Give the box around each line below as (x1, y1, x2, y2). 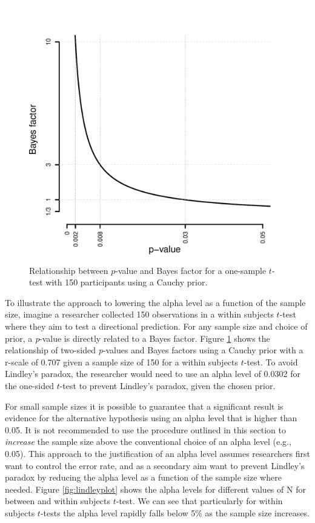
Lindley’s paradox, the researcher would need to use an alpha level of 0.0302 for (5, 367, 300, 380)
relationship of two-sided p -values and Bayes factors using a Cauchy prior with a (5, 344, 303, 356)
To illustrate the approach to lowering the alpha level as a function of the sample (5, 296, 306, 308)
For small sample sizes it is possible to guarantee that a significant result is (5, 399, 283, 412)
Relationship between (29, 264, 108, 276)
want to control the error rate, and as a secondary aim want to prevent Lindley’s (5, 459, 305, 471)
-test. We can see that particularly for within (116, 495, 283, 507)
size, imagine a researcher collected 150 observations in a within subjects (5, 308, 274, 321)
